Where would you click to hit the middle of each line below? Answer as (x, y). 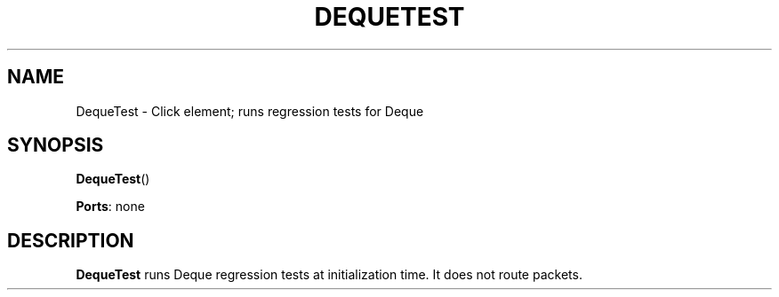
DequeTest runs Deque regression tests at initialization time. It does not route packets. (329, 275)
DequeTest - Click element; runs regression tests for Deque (250, 111)
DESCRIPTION (71, 240)
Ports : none (110, 207)
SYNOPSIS (56, 145)
